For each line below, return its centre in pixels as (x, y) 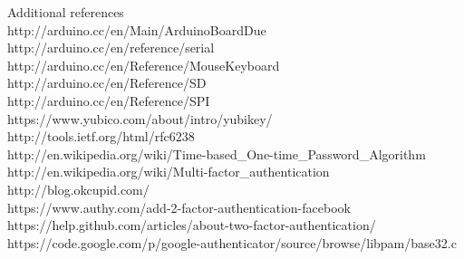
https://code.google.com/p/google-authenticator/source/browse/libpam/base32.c (232, 242)
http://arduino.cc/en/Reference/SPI (109, 100)
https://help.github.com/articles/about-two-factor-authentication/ (192, 225)
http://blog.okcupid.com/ (78, 189)
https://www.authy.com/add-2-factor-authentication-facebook (179, 207)
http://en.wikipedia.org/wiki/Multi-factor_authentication (169, 172)
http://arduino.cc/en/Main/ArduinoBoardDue (137, 29)
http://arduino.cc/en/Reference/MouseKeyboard (144, 65)
